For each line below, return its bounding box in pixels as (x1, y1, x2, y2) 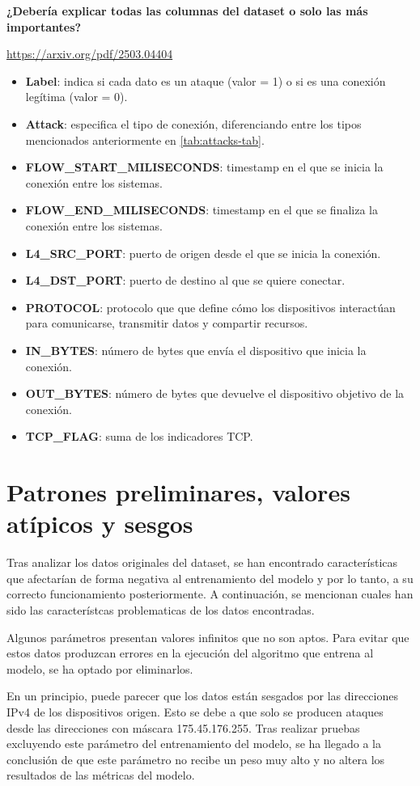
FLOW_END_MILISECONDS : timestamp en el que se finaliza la (25, 201, 378, 218)
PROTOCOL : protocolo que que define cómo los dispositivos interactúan (25, 298, 396, 315)
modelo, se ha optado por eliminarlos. (6, 660, 193, 677)
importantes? (6, 18, 82, 35)
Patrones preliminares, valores (6, 475, 350, 509)
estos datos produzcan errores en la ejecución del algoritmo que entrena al (6, 644, 374, 661)
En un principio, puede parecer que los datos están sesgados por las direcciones (6, 687, 398, 704)
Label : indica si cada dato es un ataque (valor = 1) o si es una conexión (25, 72, 386, 89)
